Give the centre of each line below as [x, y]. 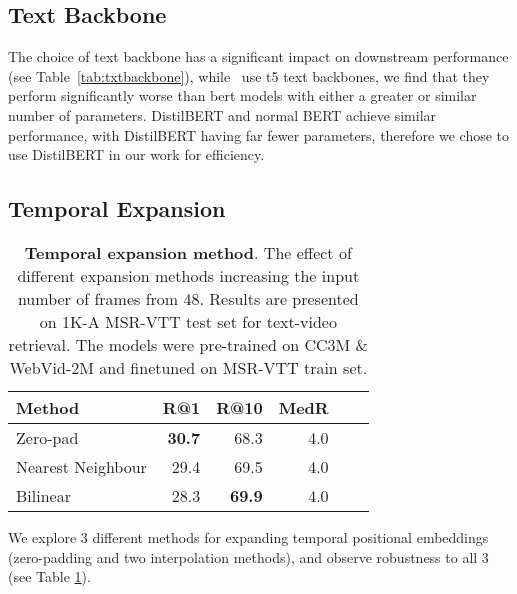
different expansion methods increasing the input [188, 275]
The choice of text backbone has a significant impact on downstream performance [258, 56]
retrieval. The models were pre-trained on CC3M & [188, 344]
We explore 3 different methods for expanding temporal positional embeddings [248, 536]
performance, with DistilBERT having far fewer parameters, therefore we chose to [259, 134]
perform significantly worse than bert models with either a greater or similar [242, 95]
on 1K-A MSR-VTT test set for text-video [188, 321]
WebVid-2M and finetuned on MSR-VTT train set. [188, 367]
